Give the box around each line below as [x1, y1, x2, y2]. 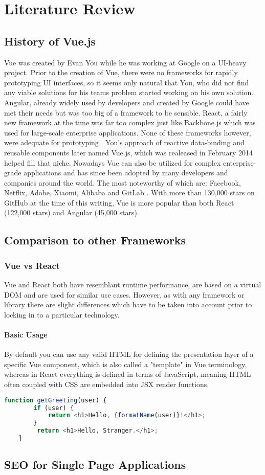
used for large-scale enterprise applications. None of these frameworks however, [4, 127, 251, 138]
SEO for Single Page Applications [4, 457, 186, 472]
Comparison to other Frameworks [4, 232, 186, 248]
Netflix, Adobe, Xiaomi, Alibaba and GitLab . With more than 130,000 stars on [4, 187, 255, 198]
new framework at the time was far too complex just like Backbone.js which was [4, 117, 256, 128]
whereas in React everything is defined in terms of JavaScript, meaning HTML [4, 369, 251, 379]
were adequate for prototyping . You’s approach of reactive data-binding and [4, 137, 245, 148]
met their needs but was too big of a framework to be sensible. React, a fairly [4, 107, 248, 118]
